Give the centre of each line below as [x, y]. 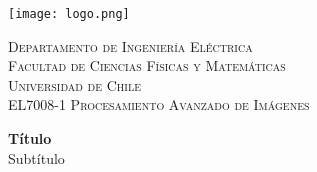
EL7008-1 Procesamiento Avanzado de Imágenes [159, 104]
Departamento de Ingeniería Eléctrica [130, 45]
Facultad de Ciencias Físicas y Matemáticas [147, 65]
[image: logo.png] [69, 14]
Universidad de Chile [75, 84]
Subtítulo [36, 157]
